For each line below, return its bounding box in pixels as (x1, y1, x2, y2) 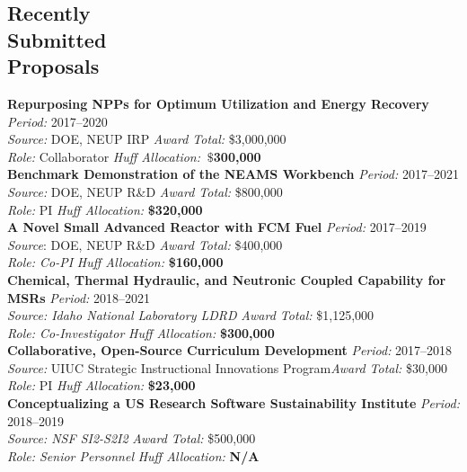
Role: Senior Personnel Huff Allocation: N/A (7, 446, 260, 465)
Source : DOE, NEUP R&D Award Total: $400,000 (7, 235, 283, 254)
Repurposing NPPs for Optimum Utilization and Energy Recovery (7, 94, 429, 112)
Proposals (7, 52, 100, 80)
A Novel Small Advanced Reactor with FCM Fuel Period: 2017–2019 (7, 218, 427, 236)
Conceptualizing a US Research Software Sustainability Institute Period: (7, 394, 460, 413)
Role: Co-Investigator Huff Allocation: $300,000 (7, 323, 275, 342)
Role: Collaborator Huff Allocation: (7, 147, 201, 165)
